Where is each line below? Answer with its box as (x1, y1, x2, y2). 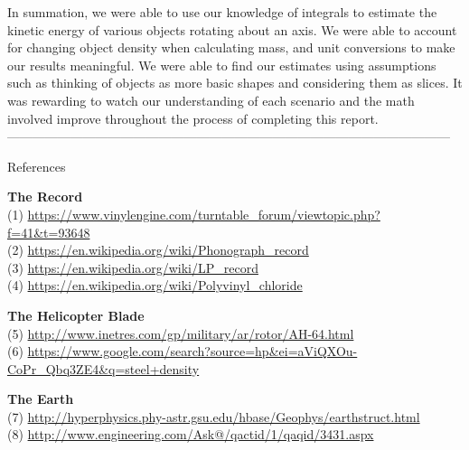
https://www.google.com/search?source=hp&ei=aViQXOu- (27, 342, 358, 361)
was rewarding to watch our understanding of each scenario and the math (7, 90, 415, 109)
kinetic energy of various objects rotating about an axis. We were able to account (7, 20, 457, 39)
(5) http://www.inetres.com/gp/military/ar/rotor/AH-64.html (7, 323, 354, 342)
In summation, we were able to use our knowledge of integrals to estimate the (7, 3, 437, 21)
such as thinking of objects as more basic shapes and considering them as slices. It (7, 73, 463, 92)
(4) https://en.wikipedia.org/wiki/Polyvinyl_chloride (7, 276, 303, 295)
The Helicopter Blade (7, 305, 145, 324)
